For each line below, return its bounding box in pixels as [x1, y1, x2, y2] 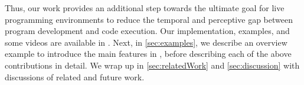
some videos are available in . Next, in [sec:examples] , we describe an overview [5, 36, 287, 48]
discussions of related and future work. [5, 70, 145, 83]
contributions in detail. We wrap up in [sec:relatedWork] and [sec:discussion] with [5, 59, 300, 71]
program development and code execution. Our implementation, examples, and [5, 25, 290, 37]
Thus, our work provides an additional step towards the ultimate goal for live [5, 2, 285, 13]
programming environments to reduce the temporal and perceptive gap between [5, 13, 293, 25]
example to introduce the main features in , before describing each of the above [5, 47, 292, 60]
